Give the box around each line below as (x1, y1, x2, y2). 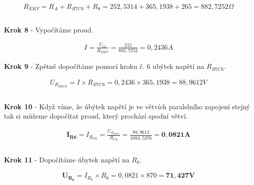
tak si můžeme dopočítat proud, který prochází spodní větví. (4, 111, 188, 121)
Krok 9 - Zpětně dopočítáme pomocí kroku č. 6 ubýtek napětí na (4, 61, 205, 71)
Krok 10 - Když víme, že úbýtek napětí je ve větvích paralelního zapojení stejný (4, 101, 250, 111)
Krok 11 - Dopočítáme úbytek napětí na (4, 154, 129, 164)
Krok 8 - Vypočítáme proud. (4, 24, 93, 34)
